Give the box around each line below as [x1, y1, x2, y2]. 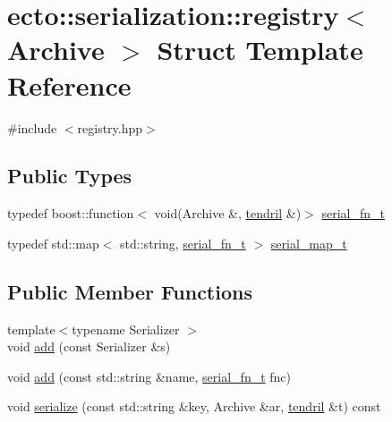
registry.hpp [77, 118, 143, 137]
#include [7, 118, 57, 137]
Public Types [7, 162, 132, 190]
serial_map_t [270, 233, 347, 252]
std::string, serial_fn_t [120, 233, 246, 252]
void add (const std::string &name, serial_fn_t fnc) [7, 367, 292, 385]
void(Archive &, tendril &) [154, 204, 302, 223]
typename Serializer [72, 319, 180, 338]
